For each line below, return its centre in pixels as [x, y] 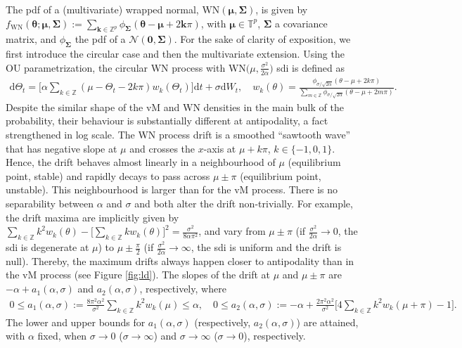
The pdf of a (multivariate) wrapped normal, [102, 9]
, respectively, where [183, 289]
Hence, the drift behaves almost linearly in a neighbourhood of [141, 162]
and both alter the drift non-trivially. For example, [244, 204]
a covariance [301, 23]
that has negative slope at [62, 148]
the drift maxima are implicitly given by [92, 217]
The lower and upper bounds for [76, 322]
